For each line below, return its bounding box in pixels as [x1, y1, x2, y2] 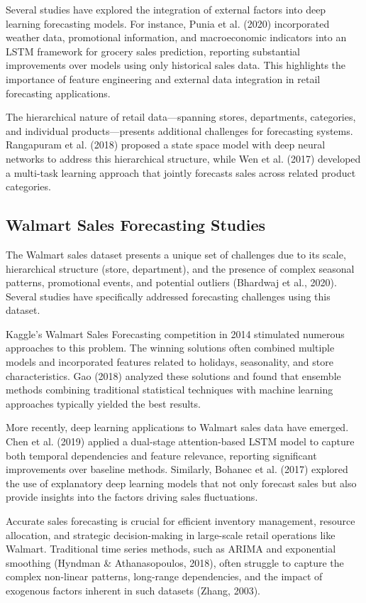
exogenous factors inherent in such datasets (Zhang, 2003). [6, 582, 261, 597]
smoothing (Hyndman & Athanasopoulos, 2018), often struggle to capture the [6, 555, 344, 570]
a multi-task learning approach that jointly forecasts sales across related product [6, 165, 356, 180]
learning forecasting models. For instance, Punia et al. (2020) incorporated [6, 16, 330, 31]
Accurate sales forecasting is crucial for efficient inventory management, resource [6, 514, 355, 528]
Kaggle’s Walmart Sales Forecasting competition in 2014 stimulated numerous [6, 326, 345, 341]
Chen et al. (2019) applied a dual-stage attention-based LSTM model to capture [6, 434, 355, 449]
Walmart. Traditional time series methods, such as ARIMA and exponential [6, 541, 336, 556]
